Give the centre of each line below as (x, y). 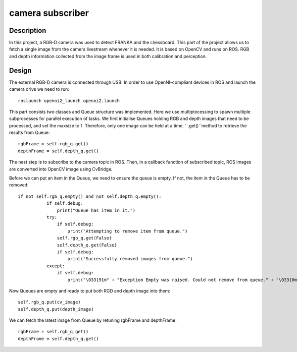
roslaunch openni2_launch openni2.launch (69, 101)
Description (28, 30)
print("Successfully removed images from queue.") (130, 259)
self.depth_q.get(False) (87, 245)
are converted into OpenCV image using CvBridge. (61, 169)
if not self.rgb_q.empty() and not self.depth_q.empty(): (90, 196)
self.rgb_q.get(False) (85, 238)
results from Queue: (29, 133)
